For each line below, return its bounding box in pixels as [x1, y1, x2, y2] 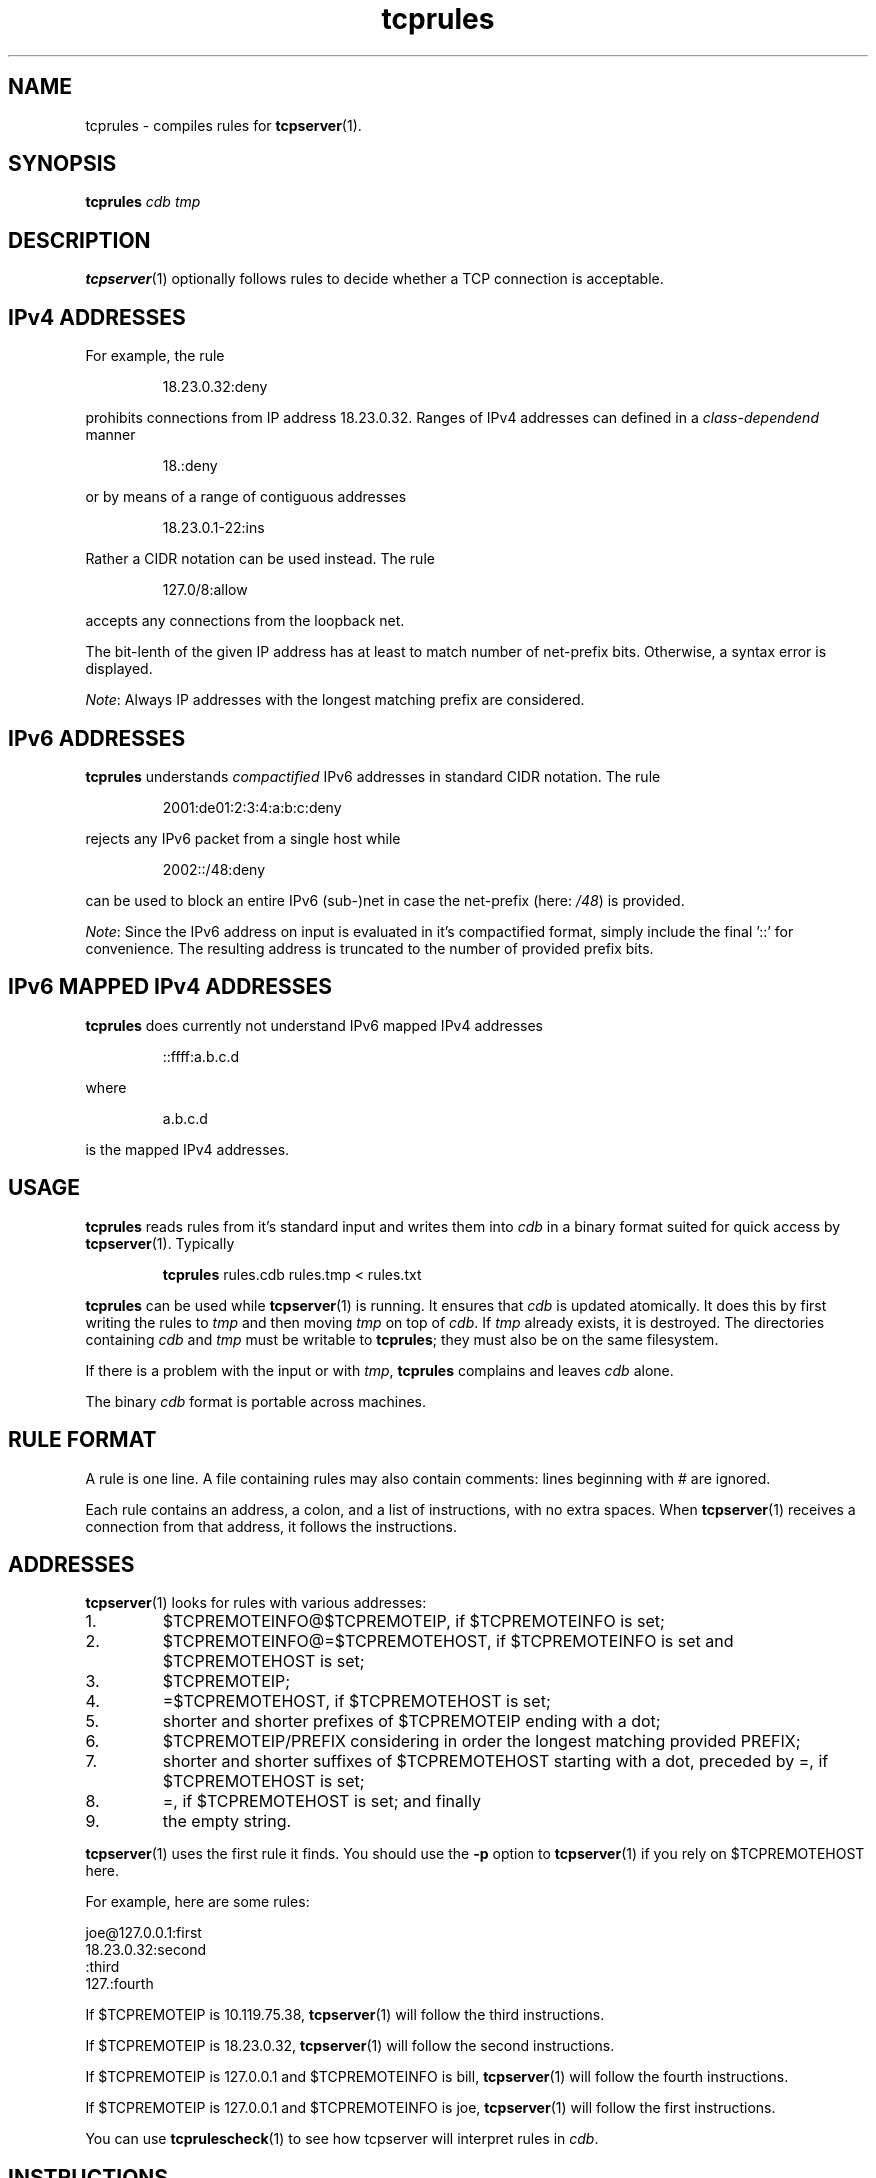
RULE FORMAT [8, 1427, 157, 1453]
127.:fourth [85, 1975, 154, 1993]
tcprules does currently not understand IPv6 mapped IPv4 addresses [85, 1016, 543, 1034]
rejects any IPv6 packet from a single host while [85, 829, 401, 847]
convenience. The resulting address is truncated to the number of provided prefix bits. [85, 939, 654, 957]
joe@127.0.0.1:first [85, 1924, 202, 1942]
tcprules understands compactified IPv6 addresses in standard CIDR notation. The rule [85, 767, 661, 785]
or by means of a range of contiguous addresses [85, 488, 407, 506]
